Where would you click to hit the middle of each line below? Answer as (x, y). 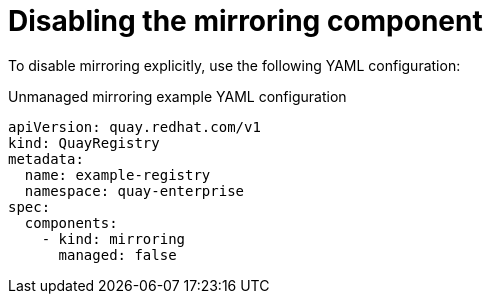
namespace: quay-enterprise (134, 190)
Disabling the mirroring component (245, 21)
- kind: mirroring (113, 238)
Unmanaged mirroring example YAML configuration (177, 96)
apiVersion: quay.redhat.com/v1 (134, 126)
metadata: (46, 158)
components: (71, 222)
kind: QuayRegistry (84, 142)
